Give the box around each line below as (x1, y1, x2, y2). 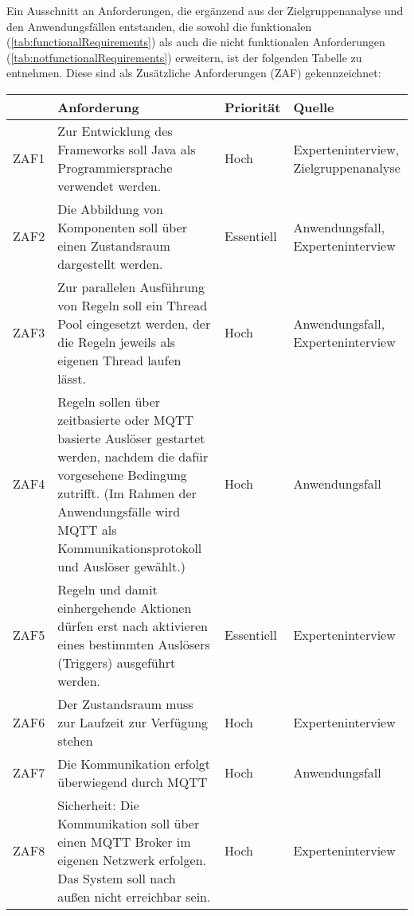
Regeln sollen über (57, 392, 161, 411)
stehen (57, 731, 93, 750)
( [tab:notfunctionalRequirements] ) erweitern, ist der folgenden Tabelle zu (6, 49, 362, 65)
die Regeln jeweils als (57, 332, 176, 351)
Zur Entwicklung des (57, 121, 173, 140)
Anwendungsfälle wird (57, 501, 181, 520)
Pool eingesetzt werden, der (57, 314, 211, 333)
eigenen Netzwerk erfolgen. (57, 850, 206, 869)
